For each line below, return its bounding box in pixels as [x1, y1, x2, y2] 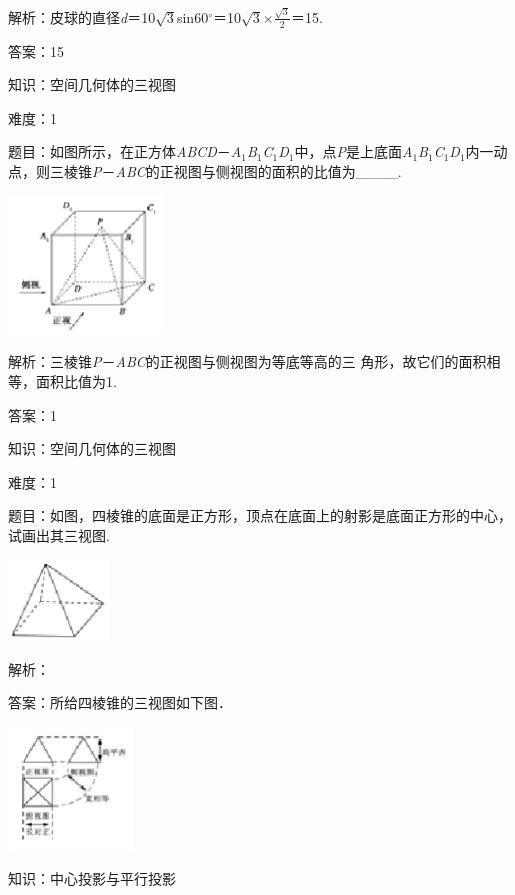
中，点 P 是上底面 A [294, 141, 413, 162]
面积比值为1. [35, 370, 117, 391]
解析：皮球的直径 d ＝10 [8, 6, 156, 27]
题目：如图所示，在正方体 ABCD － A [8, 141, 242, 162]
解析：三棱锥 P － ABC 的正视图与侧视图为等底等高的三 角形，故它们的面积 [8, 351, 487, 372]
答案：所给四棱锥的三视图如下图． [8, 692, 232, 713]
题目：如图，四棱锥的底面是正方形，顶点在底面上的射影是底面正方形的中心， [8, 505, 512, 526]
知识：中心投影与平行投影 [8, 868, 176, 889]
